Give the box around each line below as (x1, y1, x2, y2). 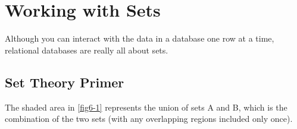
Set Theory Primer (5, 73, 124, 91)
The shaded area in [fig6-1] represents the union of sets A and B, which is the (5, 100, 287, 113)
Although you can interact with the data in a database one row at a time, (5, 32, 274, 45)
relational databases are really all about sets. (5, 43, 168, 56)
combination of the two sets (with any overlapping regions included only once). (5, 112, 293, 125)
